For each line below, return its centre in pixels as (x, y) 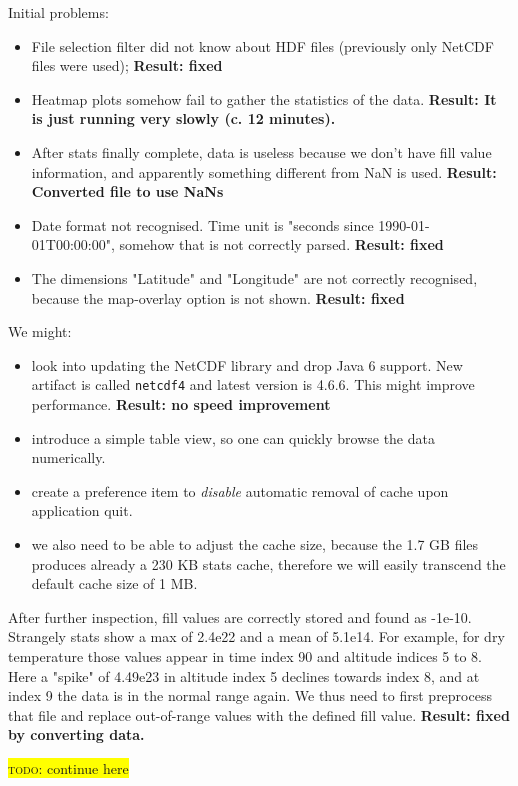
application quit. (82, 510)
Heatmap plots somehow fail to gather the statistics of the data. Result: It (264, 98)
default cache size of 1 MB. (114, 583)
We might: (40, 331)
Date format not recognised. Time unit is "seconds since (202, 224)
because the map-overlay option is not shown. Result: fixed (218, 297)
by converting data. (76, 734)
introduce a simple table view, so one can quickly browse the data (233, 437)
